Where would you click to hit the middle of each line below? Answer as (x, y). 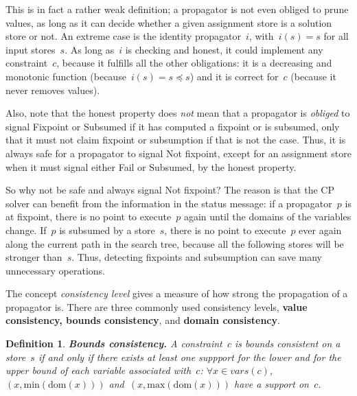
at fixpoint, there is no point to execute (89, 217)
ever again (320, 230)
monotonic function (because (66, 76)
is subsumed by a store (107, 230)
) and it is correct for (234, 76)
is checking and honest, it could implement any (224, 49)
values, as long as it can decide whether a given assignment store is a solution (169, 22)
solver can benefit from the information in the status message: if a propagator (169, 203)
